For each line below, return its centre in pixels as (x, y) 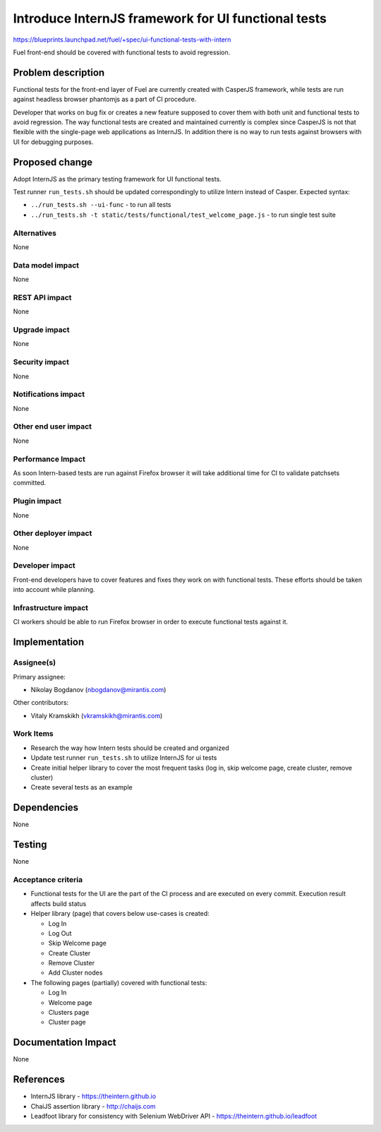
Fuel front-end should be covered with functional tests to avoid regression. (122, 52)
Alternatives (35, 233)
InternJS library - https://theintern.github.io (93, 1096)
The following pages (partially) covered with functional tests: (119, 982)
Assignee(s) (35, 662)
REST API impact (42, 297)
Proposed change (53, 162)
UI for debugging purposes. (53, 142)
